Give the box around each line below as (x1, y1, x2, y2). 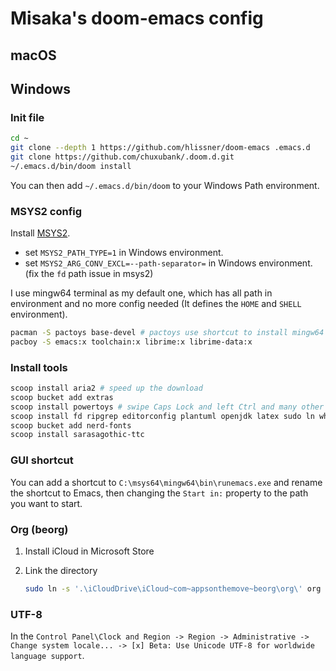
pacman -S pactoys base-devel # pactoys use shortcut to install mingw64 (10, 328, 325, 338)
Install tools (10, 360, 68, 374)
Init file (10, 110, 45, 124)
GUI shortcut (10, 453, 74, 467)
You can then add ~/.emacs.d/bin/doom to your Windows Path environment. (10, 179, 320, 191)
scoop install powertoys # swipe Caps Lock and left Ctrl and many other (10, 402, 325, 412)
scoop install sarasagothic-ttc (10, 430, 145, 440)
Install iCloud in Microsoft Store (24, 545, 155, 557)
